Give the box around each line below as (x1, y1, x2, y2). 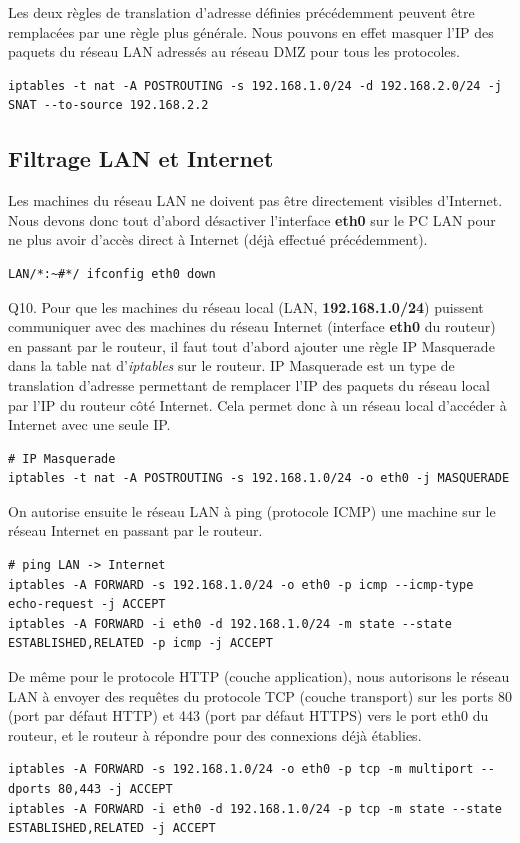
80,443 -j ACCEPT (58, 782, 173, 797)
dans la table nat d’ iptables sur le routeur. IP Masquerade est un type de (8, 355, 455, 376)
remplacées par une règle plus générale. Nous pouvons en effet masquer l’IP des (8, 21, 494, 42)
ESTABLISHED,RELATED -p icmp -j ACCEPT (8, 636, 273, 651)
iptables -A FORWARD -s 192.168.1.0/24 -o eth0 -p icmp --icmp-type (8, 577, 474, 592)
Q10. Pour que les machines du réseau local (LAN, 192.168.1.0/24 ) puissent (8, 296, 484, 317)
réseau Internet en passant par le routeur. (8, 520, 263, 541)
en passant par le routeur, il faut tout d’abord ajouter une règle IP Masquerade (8, 335, 495, 356)
